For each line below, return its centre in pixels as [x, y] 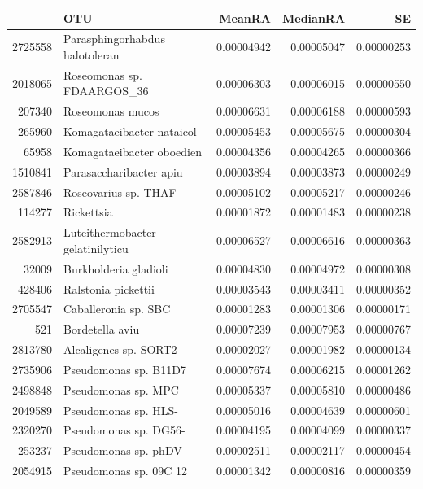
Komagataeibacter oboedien [133, 151]
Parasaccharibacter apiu [123, 171]
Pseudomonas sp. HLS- [121, 410]
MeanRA [245, 17]
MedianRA [314, 17]
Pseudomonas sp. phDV [123, 450]
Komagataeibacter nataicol [130, 131]
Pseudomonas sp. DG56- [124, 430]
